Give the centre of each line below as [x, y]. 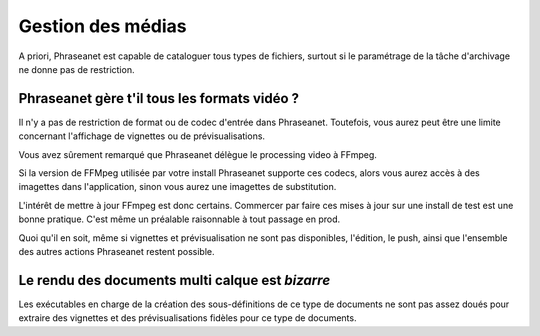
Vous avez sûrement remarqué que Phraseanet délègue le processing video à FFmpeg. [197, 154]
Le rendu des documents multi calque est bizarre [174, 280]
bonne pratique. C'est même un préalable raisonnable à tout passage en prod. [179, 219]
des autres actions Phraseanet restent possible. [116, 251]
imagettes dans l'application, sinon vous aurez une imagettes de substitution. [177, 187]
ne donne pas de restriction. [76, 69]
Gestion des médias [102, 26]
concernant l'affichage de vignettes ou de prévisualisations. [141, 136]
